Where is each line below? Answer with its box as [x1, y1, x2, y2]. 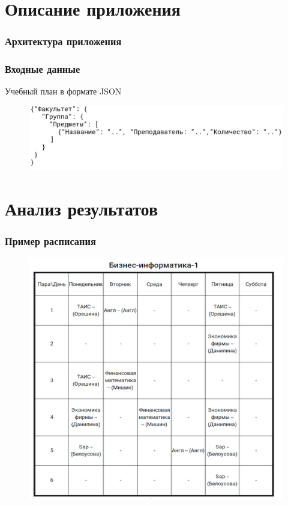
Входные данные [5, 61, 80, 76]
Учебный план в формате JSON [5, 85, 122, 98]
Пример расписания [5, 233, 96, 248]
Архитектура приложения [5, 34, 122, 49]
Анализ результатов [5, 196, 158, 220]
